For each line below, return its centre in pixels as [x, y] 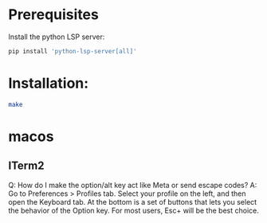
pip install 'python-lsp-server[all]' [73, 51]
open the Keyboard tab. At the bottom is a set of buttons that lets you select [133, 201]
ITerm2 [26, 166]
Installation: [49, 83]
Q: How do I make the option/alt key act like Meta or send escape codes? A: [133, 185]
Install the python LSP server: [57, 37]
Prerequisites [54, 15]
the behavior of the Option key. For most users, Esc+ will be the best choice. [133, 210]
